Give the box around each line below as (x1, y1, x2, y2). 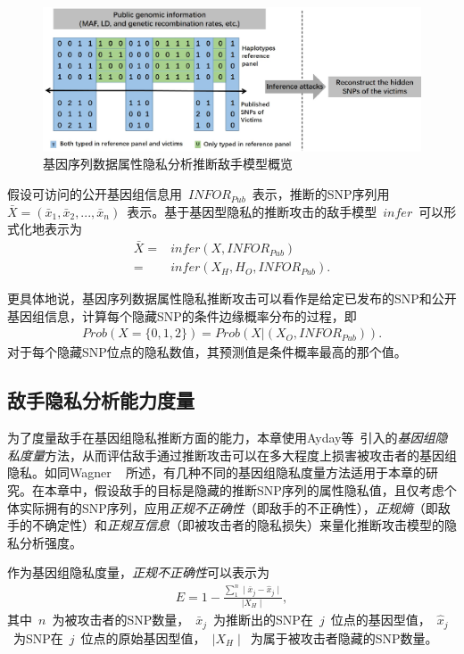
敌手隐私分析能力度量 (7, 386, 195, 414)
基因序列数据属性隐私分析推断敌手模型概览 (43, 154, 293, 173)
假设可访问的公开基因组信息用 (7, 185, 182, 203)
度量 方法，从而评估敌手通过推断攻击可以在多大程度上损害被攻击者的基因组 (19, 445, 457, 464)
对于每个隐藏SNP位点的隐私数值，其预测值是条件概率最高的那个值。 (7, 343, 407, 361)
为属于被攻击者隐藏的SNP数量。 (250, 628, 438, 647)
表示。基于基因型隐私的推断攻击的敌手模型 (127, 202, 377, 220)
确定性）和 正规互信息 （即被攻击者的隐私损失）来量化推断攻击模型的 (44, 516, 444, 534)
